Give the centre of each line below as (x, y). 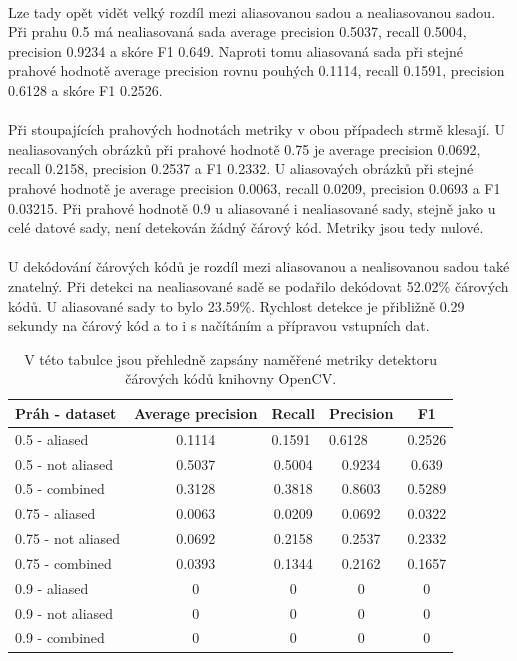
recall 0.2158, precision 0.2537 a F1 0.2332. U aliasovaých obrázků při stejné (241, 168)
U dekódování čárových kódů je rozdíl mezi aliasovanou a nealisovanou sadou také (259, 266)
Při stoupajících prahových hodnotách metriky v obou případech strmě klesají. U (256, 129)
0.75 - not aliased (68, 538)
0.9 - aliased (52, 587)
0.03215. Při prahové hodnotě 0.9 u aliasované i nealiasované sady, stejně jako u (252, 207)
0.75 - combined (63, 562)
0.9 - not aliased (64, 612)
